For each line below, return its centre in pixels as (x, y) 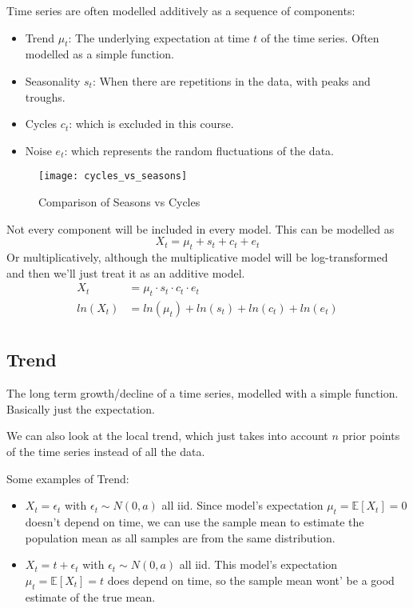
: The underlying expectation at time (159, 37)
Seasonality (53, 80)
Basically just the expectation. (81, 408)
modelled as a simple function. (99, 54)
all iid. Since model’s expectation (242, 505)
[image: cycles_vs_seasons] (113, 176)
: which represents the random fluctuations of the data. (199, 150)
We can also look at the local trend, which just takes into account (167, 436)
